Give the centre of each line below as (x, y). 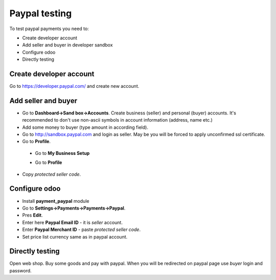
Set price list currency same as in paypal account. (75, 237)
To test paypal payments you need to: (49, 29)
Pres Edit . (32, 215)
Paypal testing (41, 13)
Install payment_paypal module (56, 201)
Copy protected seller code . (52, 174)
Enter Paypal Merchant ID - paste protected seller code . (81, 229)
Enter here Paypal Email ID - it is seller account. (72, 222)
